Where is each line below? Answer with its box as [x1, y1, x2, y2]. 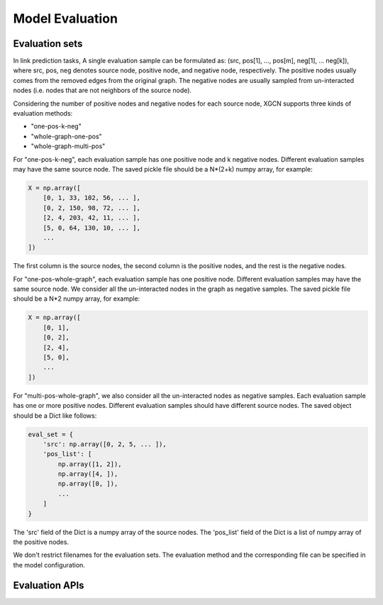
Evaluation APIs [13, 579, 84, 592]
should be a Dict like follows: [13, 411, 97, 420]
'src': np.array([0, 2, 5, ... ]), [43, 440, 167, 448]
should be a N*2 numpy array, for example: [13, 294, 140, 303]
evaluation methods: [13, 109, 73, 118]
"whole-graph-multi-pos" [30, 142, 106, 150]
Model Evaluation [13, 11, 118, 26]
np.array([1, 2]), [57, 460, 122, 468]
